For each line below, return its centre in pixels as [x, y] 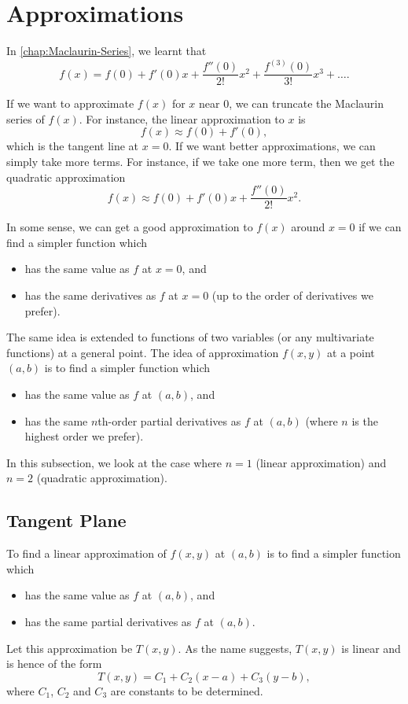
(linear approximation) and [321, 462]
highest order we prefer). [84, 436]
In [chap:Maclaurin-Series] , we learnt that [107, 51]
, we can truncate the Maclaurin [307, 103]
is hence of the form [54, 663]
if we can [380, 227]
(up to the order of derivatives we [292, 295]
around [308, 227]
